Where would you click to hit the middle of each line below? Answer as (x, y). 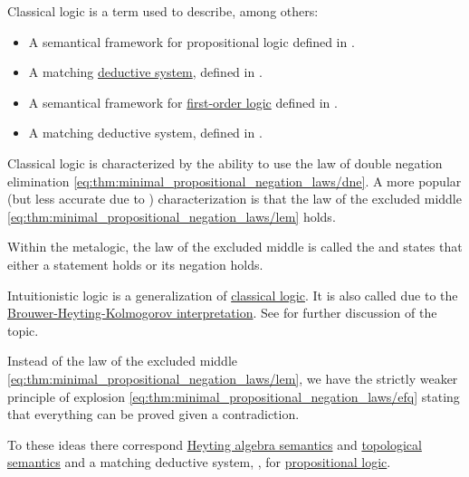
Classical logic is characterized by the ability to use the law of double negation (225, 162)
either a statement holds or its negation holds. (135, 264)
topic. (23, 330)
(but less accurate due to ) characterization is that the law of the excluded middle (234, 199)
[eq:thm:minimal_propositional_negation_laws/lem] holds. (172, 216)
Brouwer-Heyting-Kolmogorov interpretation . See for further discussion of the (222, 313)
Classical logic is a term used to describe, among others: (163, 11)
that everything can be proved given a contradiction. (153, 414)
